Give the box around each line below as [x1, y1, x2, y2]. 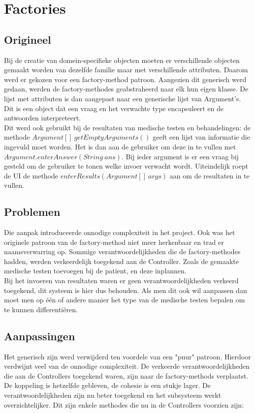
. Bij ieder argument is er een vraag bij [121, 151, 239, 161]
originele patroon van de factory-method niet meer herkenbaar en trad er [4, 236, 224, 247]
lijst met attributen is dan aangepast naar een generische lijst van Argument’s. [4, 93, 241, 103]
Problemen [4, 204, 61, 219]
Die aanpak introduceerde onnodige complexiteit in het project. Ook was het [4, 227, 235, 237]
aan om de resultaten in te [169, 170, 250, 180]
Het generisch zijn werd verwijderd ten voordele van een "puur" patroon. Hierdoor [4, 351, 251, 361]
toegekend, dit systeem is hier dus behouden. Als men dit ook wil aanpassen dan [4, 285, 247, 295]
